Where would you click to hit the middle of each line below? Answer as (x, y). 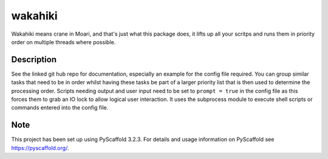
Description (34, 60)
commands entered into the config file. (60, 108)
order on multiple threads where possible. (63, 42)
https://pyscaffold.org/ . (40, 148)
